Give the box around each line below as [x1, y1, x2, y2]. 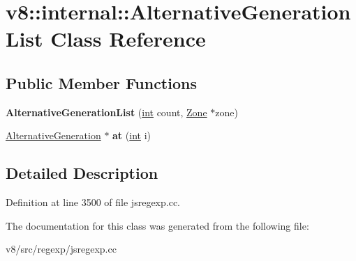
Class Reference [50, 24, 206, 53]
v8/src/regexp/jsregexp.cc [6, 242, 117, 256]
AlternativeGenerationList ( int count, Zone [6, 104, 207, 119]
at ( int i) [112, 128, 151, 143]
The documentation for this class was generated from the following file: [6, 218, 309, 232]
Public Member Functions [6, 72, 197, 93]
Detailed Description [6, 162, 158, 184]
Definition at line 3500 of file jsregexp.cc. [6, 195, 180, 209]
